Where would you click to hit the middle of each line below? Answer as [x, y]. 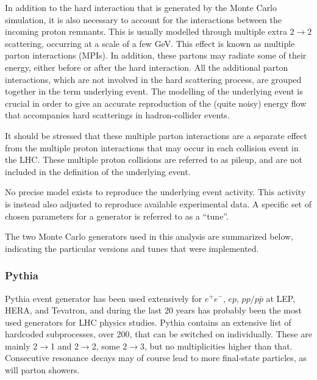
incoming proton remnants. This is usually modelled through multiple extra [146, 31]
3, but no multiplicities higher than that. [216, 346]
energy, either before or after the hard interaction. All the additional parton [147, 67]
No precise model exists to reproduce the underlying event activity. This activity [155, 192]
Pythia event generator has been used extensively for [104, 298]
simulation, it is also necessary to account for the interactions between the [143, 19]
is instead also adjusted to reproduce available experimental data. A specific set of [158, 203]
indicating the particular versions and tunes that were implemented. [132, 248]
